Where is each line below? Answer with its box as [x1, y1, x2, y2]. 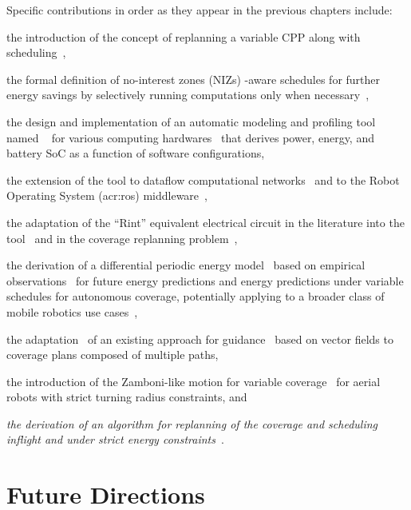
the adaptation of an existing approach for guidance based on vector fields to [6, 330, 393, 347]
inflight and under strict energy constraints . [6, 431, 224, 448]
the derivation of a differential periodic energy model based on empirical [6, 257, 366, 273]
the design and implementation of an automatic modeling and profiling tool [6, 113, 376, 129]
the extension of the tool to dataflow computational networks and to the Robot [6, 171, 400, 188]
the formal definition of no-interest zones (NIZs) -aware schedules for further [6, 70, 381, 87]
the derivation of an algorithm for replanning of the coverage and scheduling [6, 415, 377, 432]
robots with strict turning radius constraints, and [6, 388, 247, 405]
